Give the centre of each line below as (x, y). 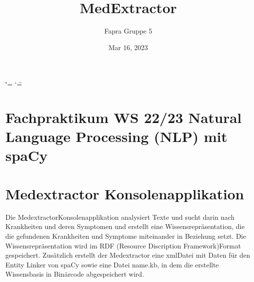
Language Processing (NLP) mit (117, 136)
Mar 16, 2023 (128, 47)
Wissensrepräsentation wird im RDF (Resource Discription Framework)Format (123, 245)
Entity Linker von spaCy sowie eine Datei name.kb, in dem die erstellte (112, 264)
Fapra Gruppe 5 (128, 31)
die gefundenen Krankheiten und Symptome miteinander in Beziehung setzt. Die (126, 236)
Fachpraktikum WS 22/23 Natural (124, 117)
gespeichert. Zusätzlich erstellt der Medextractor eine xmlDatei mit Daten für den (128, 255)
